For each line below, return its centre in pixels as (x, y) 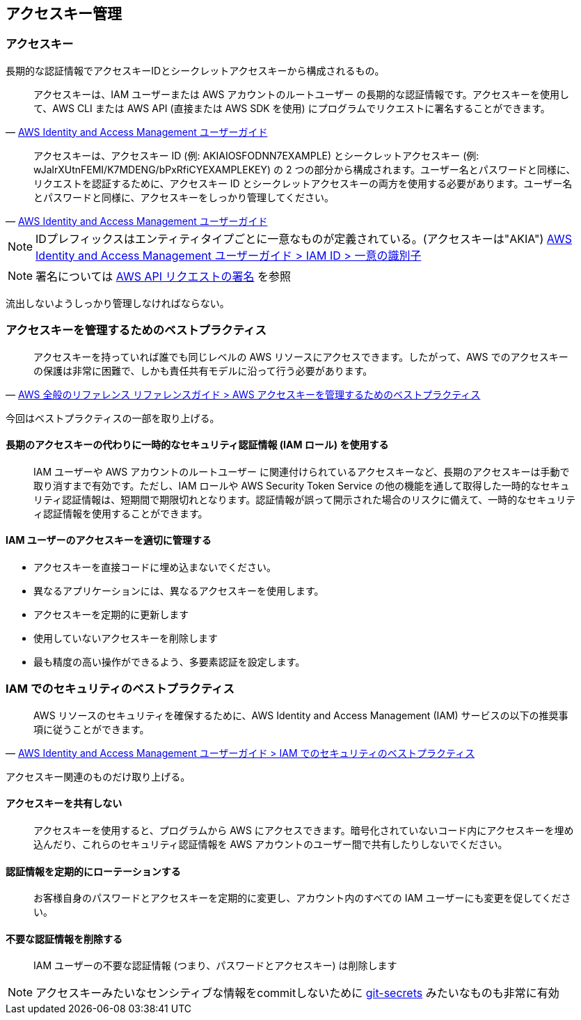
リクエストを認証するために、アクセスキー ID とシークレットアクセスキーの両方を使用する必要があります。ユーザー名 (303, 183)
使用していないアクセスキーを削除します (126, 638)
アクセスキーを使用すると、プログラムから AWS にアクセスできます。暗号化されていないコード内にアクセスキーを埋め (304, 830)
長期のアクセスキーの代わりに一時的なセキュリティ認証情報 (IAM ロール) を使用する (197, 445)
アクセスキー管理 (64, 14)
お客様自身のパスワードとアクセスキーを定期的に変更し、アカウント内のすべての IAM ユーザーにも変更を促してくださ (302, 898)
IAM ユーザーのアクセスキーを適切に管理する (109, 540)
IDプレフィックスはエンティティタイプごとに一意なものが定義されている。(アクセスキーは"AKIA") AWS (304, 238)
